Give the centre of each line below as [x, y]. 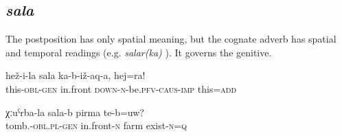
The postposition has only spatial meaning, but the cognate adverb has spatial [171, 39]
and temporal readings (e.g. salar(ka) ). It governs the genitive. [139, 52]
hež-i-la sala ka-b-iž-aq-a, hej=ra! [76, 75]
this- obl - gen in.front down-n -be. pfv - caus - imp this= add [121, 88]
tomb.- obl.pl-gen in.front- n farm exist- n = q [96, 125]
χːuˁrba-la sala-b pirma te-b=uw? [75, 112]
